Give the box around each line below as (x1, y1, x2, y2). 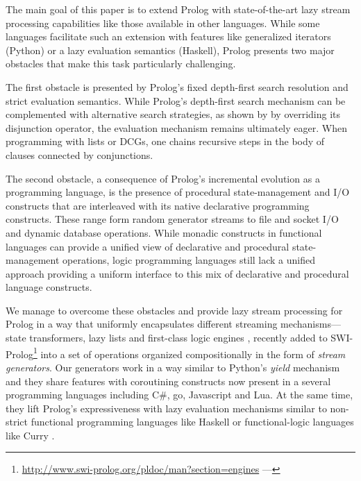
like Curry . (6, 428, 55, 442)
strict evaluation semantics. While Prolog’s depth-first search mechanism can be (6, 93, 346, 108)
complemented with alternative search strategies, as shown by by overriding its (6, 107, 341, 121)
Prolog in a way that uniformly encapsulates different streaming (6, 317, 278, 331)
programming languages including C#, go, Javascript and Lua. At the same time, (6, 387, 353, 402)
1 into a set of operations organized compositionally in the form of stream (33, 344, 346, 361)
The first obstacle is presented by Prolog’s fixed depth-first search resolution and (6, 79, 349, 94)
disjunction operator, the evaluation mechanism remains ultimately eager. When (6, 120, 347, 135)
